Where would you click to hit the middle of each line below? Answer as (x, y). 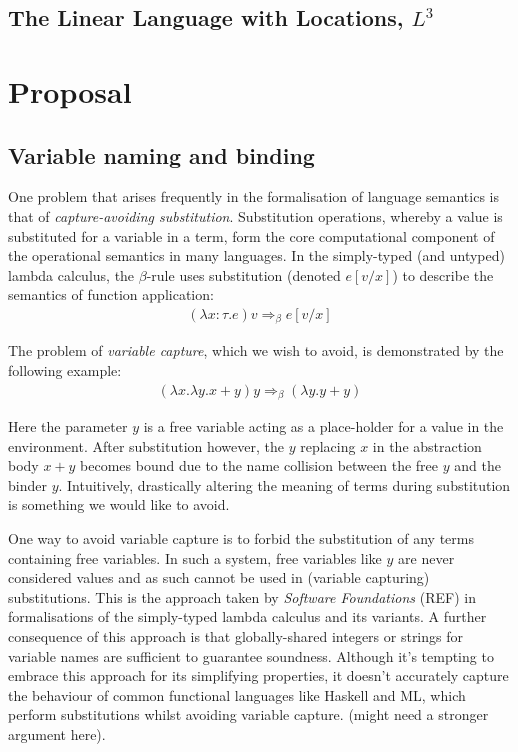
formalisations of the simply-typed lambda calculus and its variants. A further (247, 616)
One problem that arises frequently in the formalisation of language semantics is (254, 196)
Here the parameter (68, 426)
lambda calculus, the (71, 274)
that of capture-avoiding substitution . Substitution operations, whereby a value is (255, 215)
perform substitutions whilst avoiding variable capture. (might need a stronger (248, 714)
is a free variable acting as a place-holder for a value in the (323, 426)
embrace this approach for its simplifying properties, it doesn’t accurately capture (258, 675)
